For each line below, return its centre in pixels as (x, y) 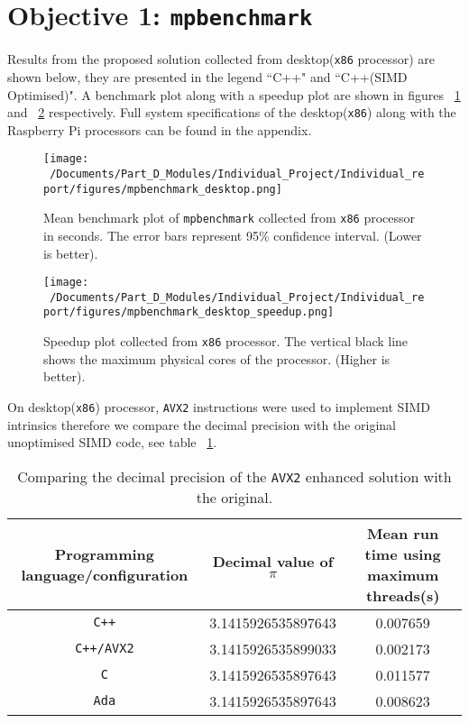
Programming (105, 554)
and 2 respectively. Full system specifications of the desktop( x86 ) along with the (232, 112)
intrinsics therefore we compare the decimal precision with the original (202, 424)
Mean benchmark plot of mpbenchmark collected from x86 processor (230, 218)
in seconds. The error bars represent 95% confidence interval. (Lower (233, 235)
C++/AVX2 (105, 649)
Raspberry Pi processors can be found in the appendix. (160, 129)
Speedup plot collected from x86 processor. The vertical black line (226, 341)
